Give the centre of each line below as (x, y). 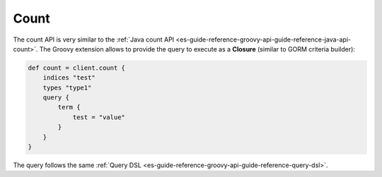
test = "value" (99, 117)
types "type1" (67, 87)
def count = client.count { (76, 68)
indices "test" (69, 78)
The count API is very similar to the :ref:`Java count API (94, 39)
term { (69, 107)
